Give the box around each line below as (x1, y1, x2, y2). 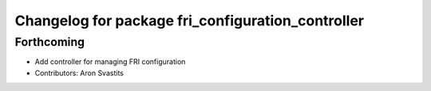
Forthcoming (14, 35, 85, 49)
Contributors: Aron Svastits (34, 68, 124, 78)
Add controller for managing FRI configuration (34, 57, 186, 66)
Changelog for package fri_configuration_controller (14, 12, 365, 29)
